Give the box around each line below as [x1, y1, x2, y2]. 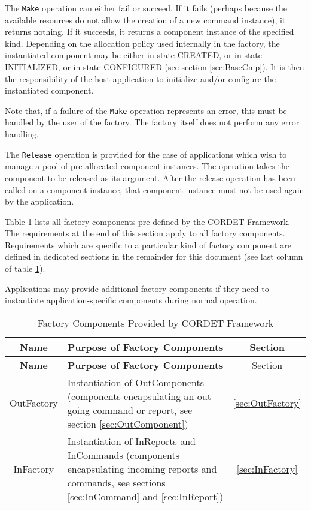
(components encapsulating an [67, 389, 194, 403]
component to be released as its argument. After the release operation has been [5, 171, 295, 184]
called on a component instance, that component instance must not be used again [5, 183, 304, 196]
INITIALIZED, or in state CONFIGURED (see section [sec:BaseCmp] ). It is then [5, 61, 304, 73]
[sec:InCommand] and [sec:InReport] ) [67, 489, 224, 503]
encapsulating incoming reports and [67, 461, 217, 476]
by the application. [5, 195, 74, 208]
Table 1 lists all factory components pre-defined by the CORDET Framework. [5, 215, 291, 227]
